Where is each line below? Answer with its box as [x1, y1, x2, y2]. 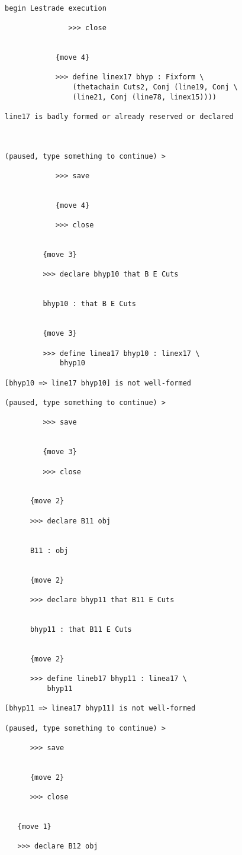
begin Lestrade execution [5, 4, 107, 12]
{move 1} [17, 822, 51, 831]
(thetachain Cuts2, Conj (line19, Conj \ [72, 82, 238, 91]
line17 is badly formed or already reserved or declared [5, 112, 234, 121]
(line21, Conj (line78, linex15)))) [72, 92, 217, 101]
